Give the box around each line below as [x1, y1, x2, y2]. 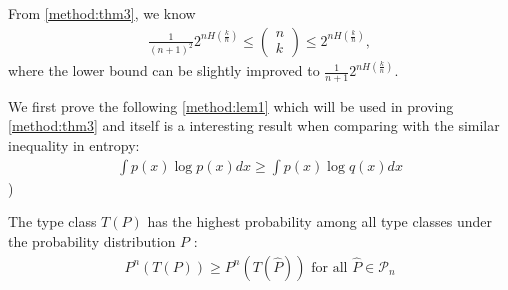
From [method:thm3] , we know [8, 3, 196, 23]
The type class [8, 211, 97, 232]
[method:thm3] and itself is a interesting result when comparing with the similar [8, 115, 500, 136]
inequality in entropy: [8, 135, 140, 156]
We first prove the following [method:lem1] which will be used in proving [8, 95, 454, 116]
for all [311, 260, 348, 275]
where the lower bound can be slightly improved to [8, 60, 320, 81]
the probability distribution [8, 230, 176, 251]
